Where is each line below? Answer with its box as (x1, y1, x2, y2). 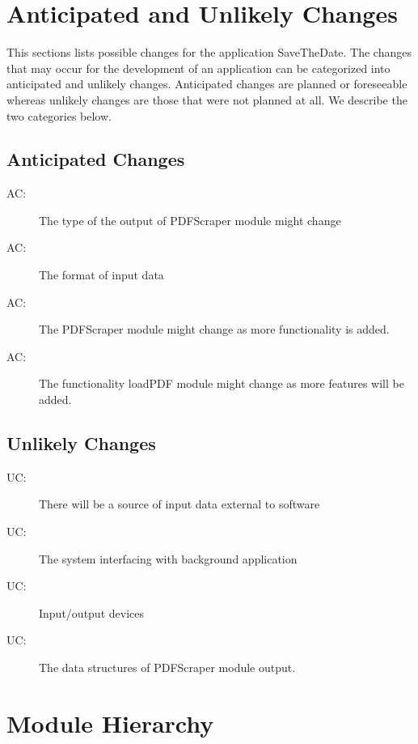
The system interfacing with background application (39, 550, 298, 567)
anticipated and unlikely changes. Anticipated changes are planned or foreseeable (6, 75, 407, 92)
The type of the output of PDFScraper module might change (39, 211, 341, 228)
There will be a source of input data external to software (39, 495, 320, 512)
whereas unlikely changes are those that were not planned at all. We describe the (6, 91, 407, 108)
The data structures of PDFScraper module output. (39, 659, 296, 675)
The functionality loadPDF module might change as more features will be (39, 375, 404, 392)
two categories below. (6, 107, 112, 124)
